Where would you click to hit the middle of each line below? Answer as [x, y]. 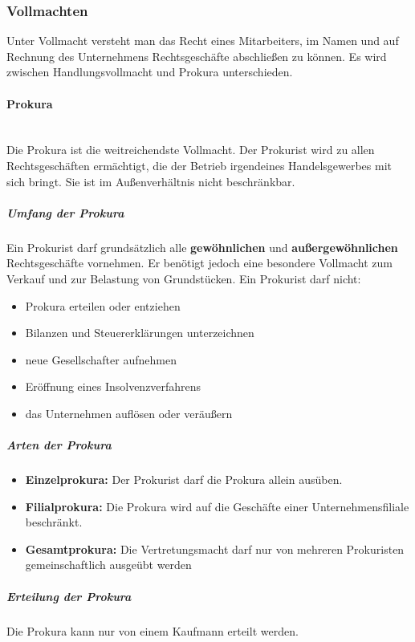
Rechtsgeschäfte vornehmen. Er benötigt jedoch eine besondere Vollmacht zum [199, 263]
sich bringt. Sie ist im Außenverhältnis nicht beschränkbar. [151, 181]
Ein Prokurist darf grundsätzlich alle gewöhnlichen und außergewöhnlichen [202, 247]
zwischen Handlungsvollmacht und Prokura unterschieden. [150, 72]
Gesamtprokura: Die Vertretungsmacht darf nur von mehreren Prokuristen [215, 549]
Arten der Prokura [59, 445]
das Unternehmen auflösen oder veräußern [129, 413]
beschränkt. [54, 522]
